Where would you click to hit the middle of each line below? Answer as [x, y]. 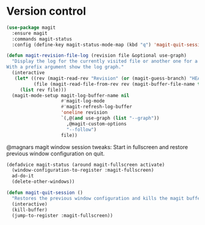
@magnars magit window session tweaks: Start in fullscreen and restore [97, 147]
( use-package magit [31, 28]
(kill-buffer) [30, 210]
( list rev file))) [43, 90]
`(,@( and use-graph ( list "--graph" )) [110, 118]
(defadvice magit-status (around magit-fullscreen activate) [86, 164]
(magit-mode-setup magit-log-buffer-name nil [71, 95]
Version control [46, 11]
